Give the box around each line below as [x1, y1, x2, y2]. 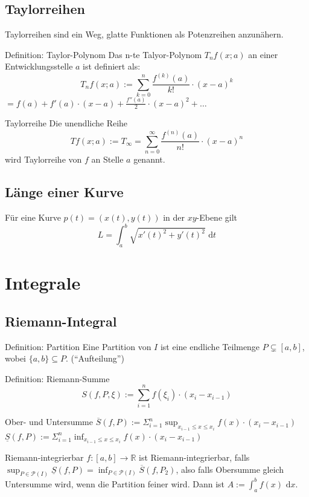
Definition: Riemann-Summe [5, 372, 110, 385]
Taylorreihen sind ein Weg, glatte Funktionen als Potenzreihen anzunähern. [5, 28, 284, 41]
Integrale [5, 270, 81, 295]
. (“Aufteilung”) [65, 352, 124, 365]
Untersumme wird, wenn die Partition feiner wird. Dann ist [5, 477, 225, 490]
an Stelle [91, 153, 124, 166]
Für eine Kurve [5, 211, 61, 224]
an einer [248, 48, 278, 60]
